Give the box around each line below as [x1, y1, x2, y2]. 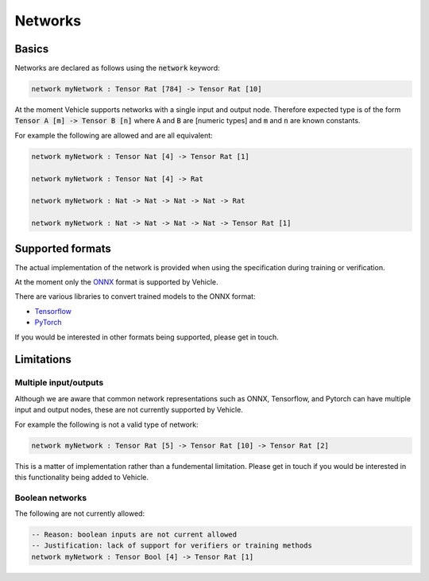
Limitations [14, 353, 71, 366]
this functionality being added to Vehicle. [14, 472, 149, 482]
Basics [14, 42, 49, 56]
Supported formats [14, 242, 111, 255]
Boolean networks [14, 492, 87, 503]
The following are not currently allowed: [14, 509, 145, 518]
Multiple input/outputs [14, 378, 104, 389]
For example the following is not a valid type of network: [14, 420, 199, 429]
